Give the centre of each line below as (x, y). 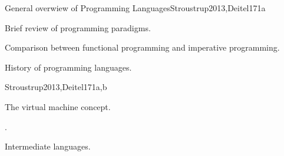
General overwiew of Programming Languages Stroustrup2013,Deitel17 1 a (135, 8)
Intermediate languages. (48, 146)
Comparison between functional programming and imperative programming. (142, 47)
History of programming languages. (68, 67)
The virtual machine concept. (58, 106)
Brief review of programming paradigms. (78, 27)
